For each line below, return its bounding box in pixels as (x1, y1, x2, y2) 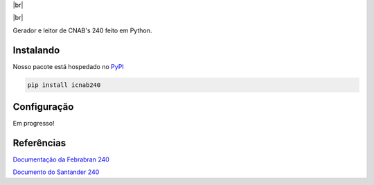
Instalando (12, 44, 60, 56)
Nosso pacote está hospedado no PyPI (12, 62, 124, 70)
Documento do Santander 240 (12, 168, 100, 176)
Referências (12, 137, 66, 148)
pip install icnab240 (27, 81, 101, 89)
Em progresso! (12, 119, 55, 128)
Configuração (12, 101, 74, 113)
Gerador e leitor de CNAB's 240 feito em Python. (12, 26, 152, 35)
